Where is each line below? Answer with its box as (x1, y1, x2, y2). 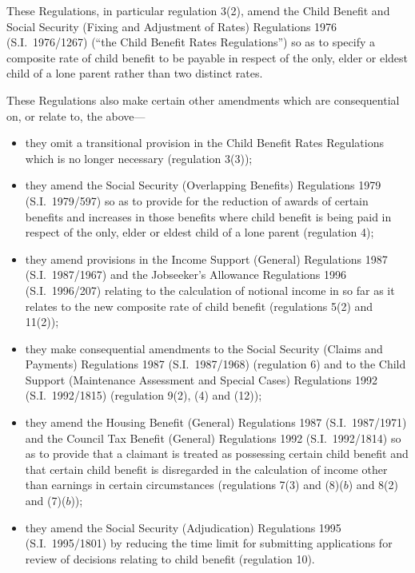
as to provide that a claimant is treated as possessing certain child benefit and (25, 445, 409, 462)
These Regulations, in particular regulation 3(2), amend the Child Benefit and (6, 2, 390, 18)
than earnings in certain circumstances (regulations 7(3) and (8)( (25, 476, 344, 493)
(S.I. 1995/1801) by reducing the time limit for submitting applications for (25, 535, 393, 551)
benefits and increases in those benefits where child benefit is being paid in (25, 208, 392, 225)
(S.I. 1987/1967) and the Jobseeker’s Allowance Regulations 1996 (25, 266, 346, 283)
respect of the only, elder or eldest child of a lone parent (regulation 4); (25, 224, 374, 241)
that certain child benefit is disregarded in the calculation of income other (25, 460, 388, 477)
